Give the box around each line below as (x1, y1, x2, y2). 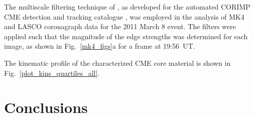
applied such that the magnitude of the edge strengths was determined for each (4, 31, 248, 41)
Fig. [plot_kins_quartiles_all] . (4, 67, 100, 78)
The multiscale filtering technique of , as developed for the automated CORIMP (4, 2, 250, 12)
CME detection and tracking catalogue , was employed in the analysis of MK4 (4, 11, 244, 22)
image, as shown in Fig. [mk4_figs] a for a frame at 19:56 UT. (4, 41, 195, 51)
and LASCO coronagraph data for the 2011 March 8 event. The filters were (4, 21, 236, 32)
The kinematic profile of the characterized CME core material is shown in (4, 57, 231, 68)
